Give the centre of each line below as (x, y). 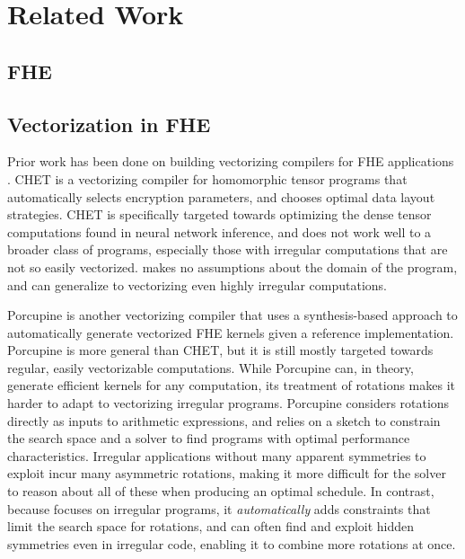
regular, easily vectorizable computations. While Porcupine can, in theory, (211, 367)
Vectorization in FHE (109, 124)
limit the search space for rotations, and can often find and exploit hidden (211, 526)
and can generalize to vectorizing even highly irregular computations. (197, 284)
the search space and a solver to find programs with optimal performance (209, 438)
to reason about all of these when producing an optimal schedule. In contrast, (221, 491)
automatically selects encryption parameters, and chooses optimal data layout (221, 196)
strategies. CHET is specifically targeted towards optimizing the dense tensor (219, 214)
